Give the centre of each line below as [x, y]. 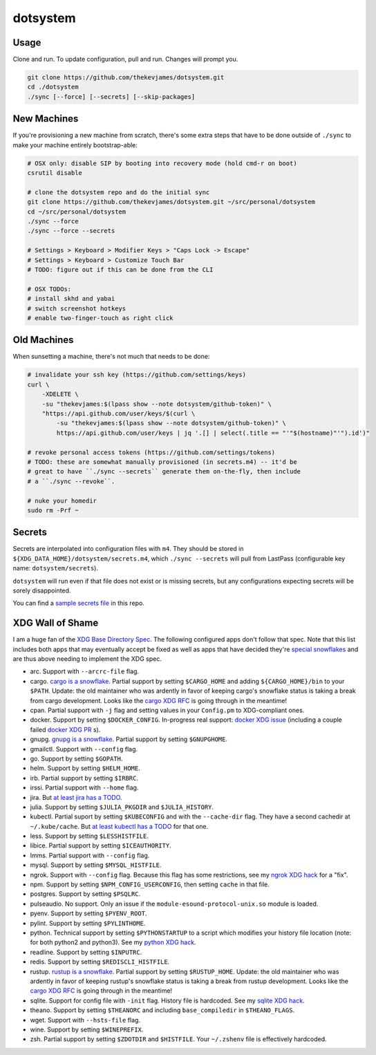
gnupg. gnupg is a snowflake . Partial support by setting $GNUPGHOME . [129, 739]
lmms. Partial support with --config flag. [90, 855]
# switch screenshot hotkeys [77, 308]
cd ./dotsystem [53, 87]
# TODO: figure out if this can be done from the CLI [120, 270]
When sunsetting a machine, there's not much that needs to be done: [111, 357]
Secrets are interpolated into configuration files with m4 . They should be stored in [128, 549]
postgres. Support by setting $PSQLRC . [85, 894]
